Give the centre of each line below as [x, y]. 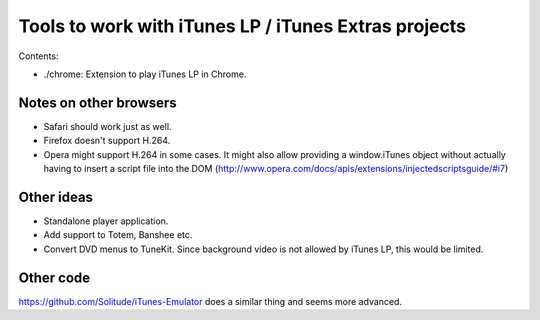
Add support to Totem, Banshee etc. [118, 235]
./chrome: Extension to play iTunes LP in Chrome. [145, 74]
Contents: [38, 56]
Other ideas [56, 196]
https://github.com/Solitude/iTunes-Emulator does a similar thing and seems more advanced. [210, 301]
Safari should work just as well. [107, 126]
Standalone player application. [106, 221]
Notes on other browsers [97, 102]
